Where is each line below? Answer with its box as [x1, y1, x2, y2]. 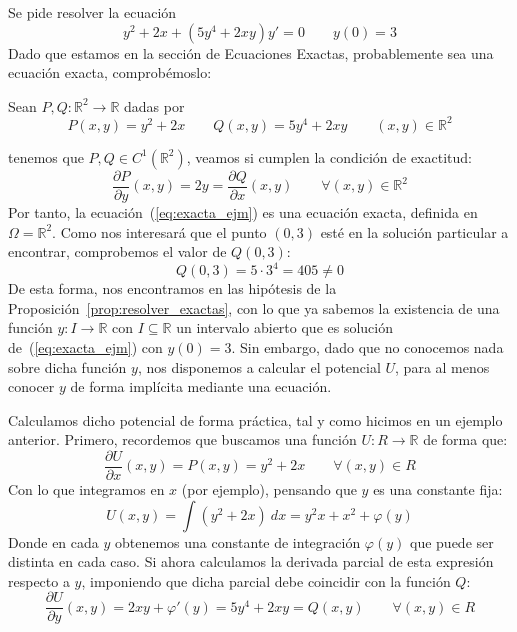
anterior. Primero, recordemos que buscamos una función [8, 429, 357, 450]
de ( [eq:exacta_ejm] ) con [8, 337, 163, 357]
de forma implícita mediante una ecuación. [70, 376, 332, 397]
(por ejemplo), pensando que [181, 479, 357, 500]
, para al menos [395, 356, 490, 377]
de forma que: [423, 429, 508, 450]
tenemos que [8, 146, 84, 167]
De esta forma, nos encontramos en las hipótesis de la [8, 278, 337, 299]
